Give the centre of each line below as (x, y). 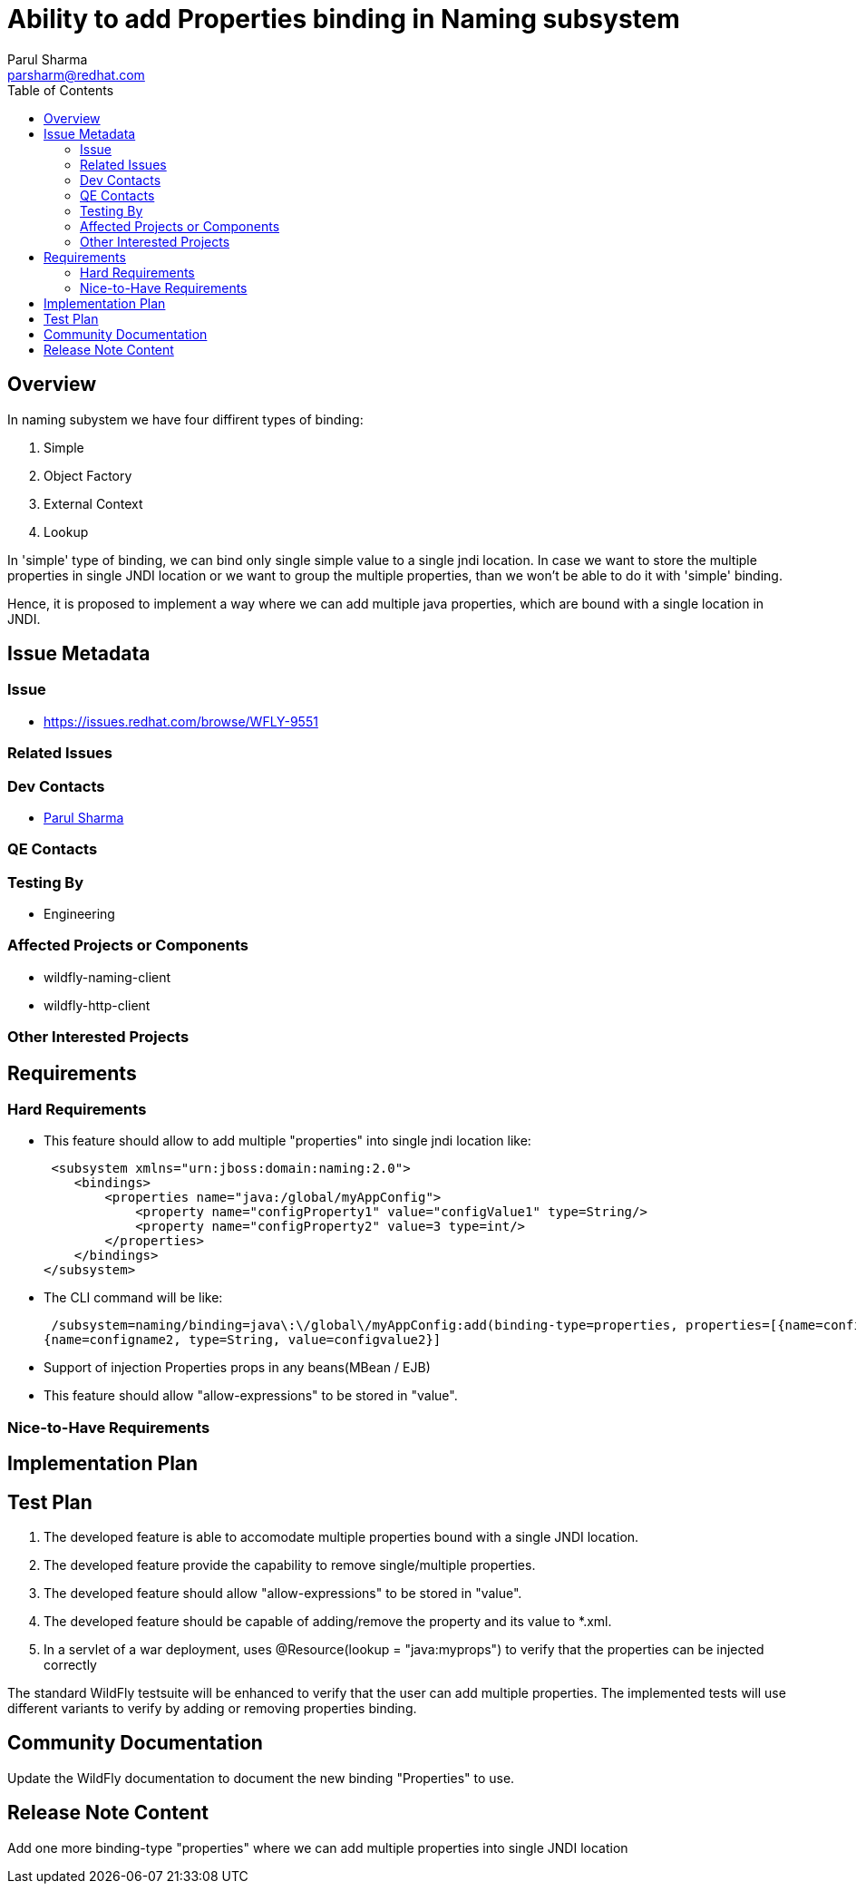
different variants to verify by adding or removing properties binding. (212, 1709)
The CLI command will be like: (133, 1298)
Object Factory (88, 475)
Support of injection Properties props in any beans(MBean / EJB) (237, 1368)
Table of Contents (61, 90)
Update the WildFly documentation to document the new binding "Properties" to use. (261, 1778)
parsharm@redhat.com (76, 74)
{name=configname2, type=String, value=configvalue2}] (243, 1340)
